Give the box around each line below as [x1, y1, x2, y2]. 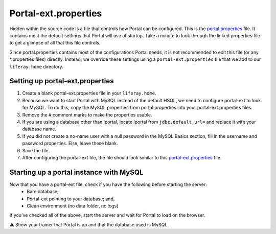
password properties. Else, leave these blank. [22, 141, 118, 147]
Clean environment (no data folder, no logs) [27, 203, 119, 209]
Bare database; [27, 189, 59, 195]
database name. [22, 126, 56, 132]
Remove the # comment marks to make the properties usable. [22, 111, 153, 118]
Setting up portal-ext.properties [9, 77, 114, 85]
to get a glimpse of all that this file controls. [9, 40, 101, 46]
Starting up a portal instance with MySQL [9, 168, 144, 176]
